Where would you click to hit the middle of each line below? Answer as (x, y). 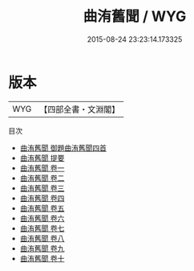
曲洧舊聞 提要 (42, 158)
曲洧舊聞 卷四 (42, 198)
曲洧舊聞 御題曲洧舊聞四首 (63, 148)
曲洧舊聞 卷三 (42, 188)
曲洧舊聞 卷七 (42, 228)
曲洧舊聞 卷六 (42, 218)
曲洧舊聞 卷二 (42, 178)
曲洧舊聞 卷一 (42, 168)
